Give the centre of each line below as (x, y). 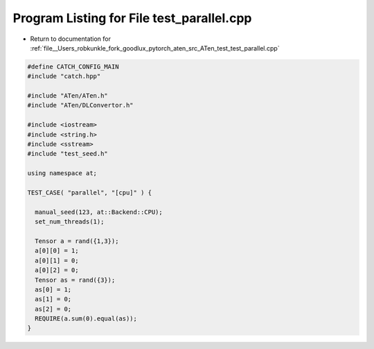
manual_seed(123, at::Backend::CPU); (99, 212)
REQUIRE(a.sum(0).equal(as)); (86, 319)
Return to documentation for (70, 39)
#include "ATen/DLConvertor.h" (81, 105)
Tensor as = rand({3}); (75, 280)
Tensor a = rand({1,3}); (77, 241)
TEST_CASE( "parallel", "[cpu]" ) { (90, 193)
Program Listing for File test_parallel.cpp (132, 18)
